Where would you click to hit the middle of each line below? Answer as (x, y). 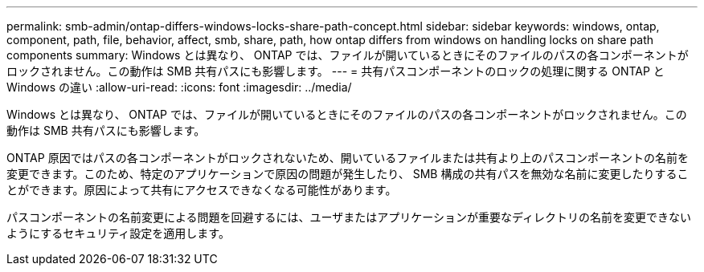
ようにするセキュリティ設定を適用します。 (118, 233)
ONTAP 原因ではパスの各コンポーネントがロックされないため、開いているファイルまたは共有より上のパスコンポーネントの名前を (348, 158)
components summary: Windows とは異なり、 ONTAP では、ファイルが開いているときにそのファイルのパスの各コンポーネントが (348, 55)
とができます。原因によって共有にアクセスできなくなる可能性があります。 (202, 190)
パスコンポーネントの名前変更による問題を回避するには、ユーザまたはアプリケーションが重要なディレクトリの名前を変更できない (349, 217)
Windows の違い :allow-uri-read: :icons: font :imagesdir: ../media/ (179, 87)
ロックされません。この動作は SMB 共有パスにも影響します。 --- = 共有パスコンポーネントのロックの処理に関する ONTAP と (336, 71)
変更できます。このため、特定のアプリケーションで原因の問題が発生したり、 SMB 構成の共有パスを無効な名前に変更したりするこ (348, 174)
